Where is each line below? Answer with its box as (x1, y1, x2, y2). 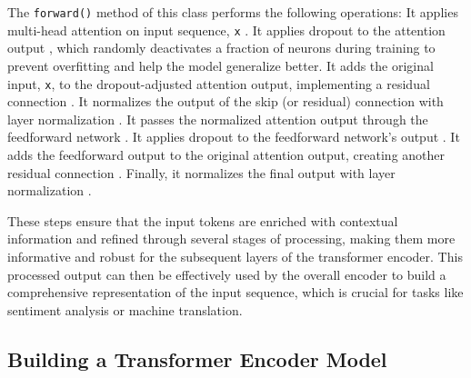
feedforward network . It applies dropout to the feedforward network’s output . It (7, 127, 460, 146)
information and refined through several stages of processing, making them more (7, 229, 456, 248)
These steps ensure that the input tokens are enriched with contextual (7, 211, 398, 230)
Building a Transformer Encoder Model (7, 344, 387, 373)
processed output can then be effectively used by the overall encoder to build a (7, 264, 446, 283)
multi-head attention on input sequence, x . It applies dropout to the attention (7, 20, 446, 39)
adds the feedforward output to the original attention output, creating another (7, 144, 446, 164)
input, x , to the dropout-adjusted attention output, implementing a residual (7, 74, 430, 93)
